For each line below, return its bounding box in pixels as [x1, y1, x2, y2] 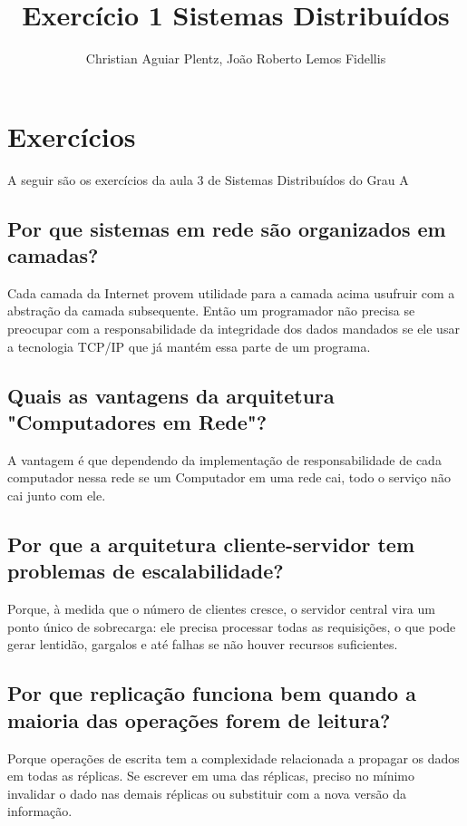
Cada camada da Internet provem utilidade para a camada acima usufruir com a [7, 283, 455, 302]
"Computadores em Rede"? [7, 408, 268, 435]
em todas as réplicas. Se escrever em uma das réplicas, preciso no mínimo [7, 766, 415, 785]
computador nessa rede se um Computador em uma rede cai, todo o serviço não [7, 468, 451, 487]
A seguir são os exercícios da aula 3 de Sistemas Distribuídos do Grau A [7, 170, 409, 189]
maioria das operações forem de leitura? [7, 705, 391, 734]
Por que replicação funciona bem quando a [7, 679, 416, 707]
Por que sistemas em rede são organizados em [7, 214, 446, 242]
